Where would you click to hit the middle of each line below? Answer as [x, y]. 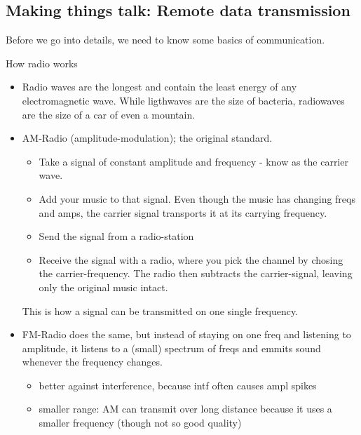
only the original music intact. [103, 287]
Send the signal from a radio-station [116, 236]
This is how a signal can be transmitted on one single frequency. [160, 310]
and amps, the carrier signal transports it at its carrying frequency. [183, 212]
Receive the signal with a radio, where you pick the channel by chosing [191, 259]
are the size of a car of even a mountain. [109, 114]
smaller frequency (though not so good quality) [140, 423]
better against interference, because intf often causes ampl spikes [178, 385]
